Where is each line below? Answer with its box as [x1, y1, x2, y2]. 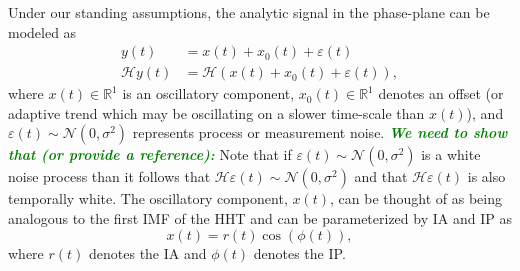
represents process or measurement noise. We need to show [132, 122, 508, 143]
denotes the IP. [253, 242, 346, 263]
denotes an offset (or [378, 83, 504, 104]
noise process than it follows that [8, 166, 211, 187]
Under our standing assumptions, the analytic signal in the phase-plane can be [8, 2, 490, 22]
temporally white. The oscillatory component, [8, 188, 288, 209]
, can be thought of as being [329, 188, 502, 209]
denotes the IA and [89, 242, 207, 263]
